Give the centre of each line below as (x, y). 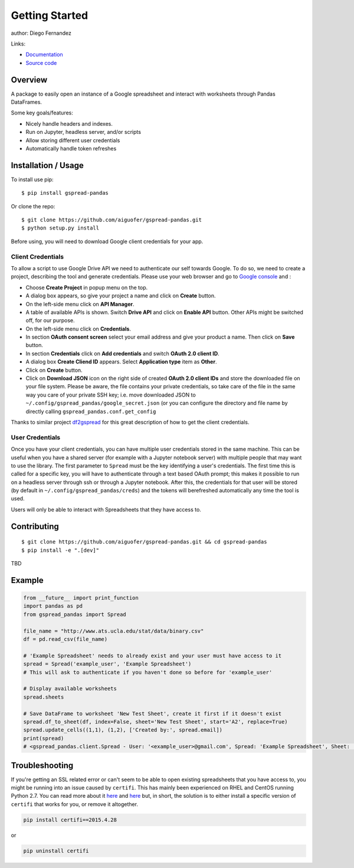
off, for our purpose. (50, 320)
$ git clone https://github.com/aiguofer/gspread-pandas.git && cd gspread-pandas (144, 542)
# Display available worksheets (70, 689)
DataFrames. (27, 102)
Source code (41, 63)
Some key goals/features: (42, 113)
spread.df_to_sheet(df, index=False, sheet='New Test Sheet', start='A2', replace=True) (156, 722)
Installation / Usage (47, 165)
